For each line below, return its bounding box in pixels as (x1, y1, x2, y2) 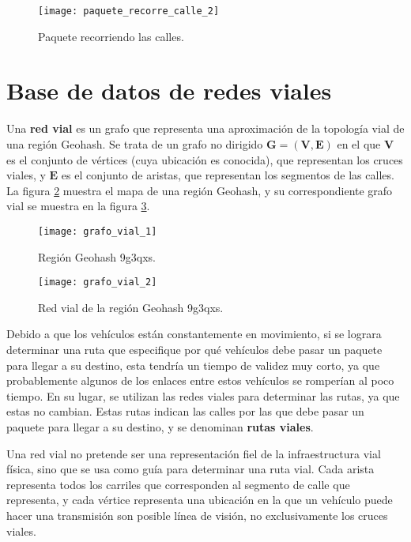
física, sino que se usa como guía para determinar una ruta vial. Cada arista (6, 461, 375, 477)
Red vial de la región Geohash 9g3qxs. (38, 299, 224, 315)
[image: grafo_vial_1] (38, 225, 157, 237)
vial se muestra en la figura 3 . (6, 198, 150, 214)
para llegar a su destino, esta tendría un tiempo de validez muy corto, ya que (6, 356, 380, 373)
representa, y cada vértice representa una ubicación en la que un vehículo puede (6, 491, 393, 508)
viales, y (6, 167, 46, 183)
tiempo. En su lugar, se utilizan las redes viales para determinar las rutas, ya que (6, 387, 400, 404)
